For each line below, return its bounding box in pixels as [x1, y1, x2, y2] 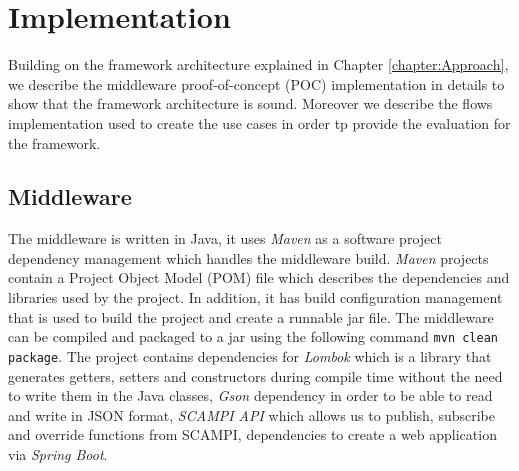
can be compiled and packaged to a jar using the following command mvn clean [8, 326, 498, 347]
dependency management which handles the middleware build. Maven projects [8, 247, 489, 268]
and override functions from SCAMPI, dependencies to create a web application [8, 424, 497, 445]
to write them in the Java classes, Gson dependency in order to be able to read [8, 385, 493, 406]
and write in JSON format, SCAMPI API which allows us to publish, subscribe [8, 404, 495, 425]
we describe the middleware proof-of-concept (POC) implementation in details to [8, 73, 505, 94]
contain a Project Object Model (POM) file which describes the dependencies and [8, 267, 510, 288]
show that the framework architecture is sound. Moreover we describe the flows [8, 93, 493, 114]
